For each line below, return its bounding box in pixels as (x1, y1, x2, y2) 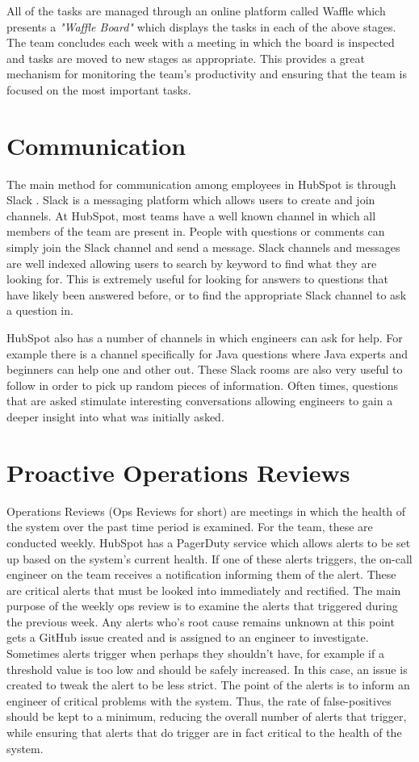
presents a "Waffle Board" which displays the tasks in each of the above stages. (6, 18, 396, 35)
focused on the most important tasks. (6, 81, 191, 98)
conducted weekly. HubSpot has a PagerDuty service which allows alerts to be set (6, 534, 411, 551)
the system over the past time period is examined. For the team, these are (6, 518, 373, 535)
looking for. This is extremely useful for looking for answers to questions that (6, 270, 388, 287)
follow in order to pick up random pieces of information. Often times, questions (6, 376, 399, 393)
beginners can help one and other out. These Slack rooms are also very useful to (6, 361, 403, 378)
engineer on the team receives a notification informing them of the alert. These (6, 566, 396, 583)
